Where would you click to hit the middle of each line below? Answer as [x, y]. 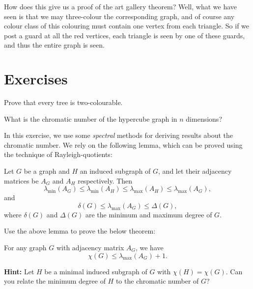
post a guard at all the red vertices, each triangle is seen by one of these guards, [125, 35]
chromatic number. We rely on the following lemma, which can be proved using [123, 144]
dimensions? [204, 118]
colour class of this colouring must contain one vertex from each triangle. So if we [127, 26]
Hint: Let [19, 271]
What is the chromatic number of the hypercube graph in [91, 118]
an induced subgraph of [115, 171]
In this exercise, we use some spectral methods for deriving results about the [118, 135]
